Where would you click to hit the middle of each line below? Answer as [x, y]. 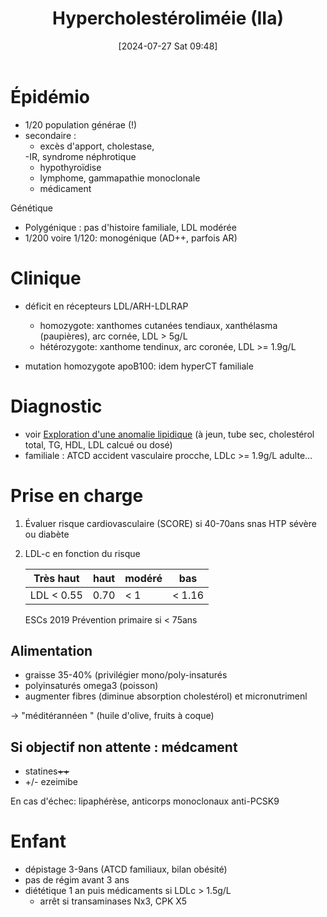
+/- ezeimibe [51, 782]
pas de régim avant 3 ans [77, 880]
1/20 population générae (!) [81, 124]
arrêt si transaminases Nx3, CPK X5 [113, 901]
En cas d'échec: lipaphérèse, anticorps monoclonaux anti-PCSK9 [145, 801]
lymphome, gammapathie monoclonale [120, 178]
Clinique [46, 278]
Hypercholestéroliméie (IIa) [168, 18]
